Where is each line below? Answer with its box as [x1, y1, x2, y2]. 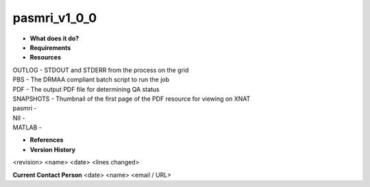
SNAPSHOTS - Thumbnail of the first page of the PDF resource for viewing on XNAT [12, 95, 251, 103]
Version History [29, 145, 75, 153]
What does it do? [29, 34, 79, 42]
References [29, 136, 64, 144]
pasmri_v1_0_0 [12, 10, 97, 25]
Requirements [29, 43, 71, 51]
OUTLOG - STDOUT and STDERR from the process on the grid [12, 66, 189, 74]
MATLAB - [12, 123, 42, 132]
